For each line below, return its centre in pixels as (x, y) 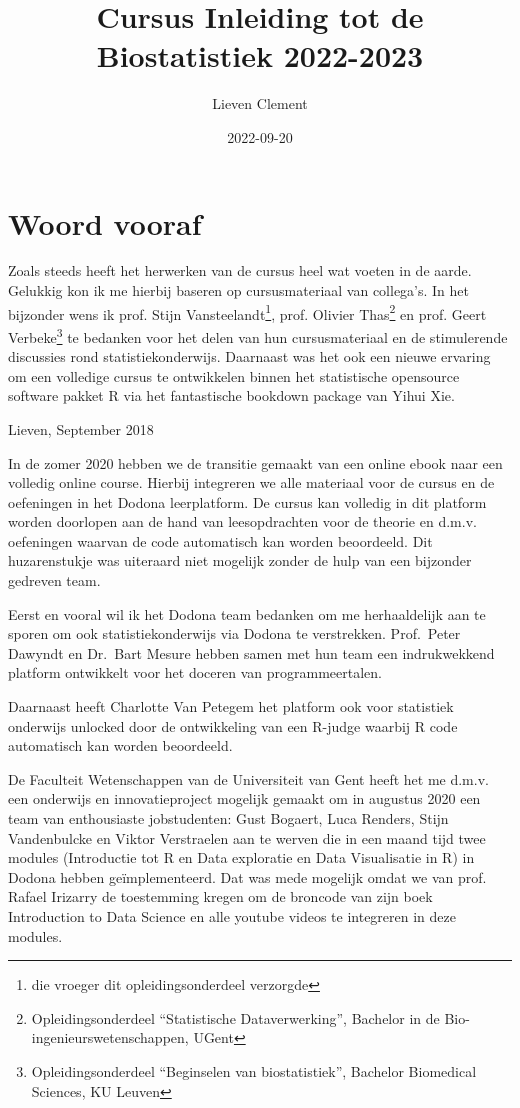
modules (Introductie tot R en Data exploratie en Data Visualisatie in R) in (241, 857)
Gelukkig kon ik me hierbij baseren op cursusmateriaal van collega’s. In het (239, 290)
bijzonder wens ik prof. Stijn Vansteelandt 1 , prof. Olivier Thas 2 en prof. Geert (247, 312)
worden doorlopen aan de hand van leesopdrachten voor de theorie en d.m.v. (242, 521)
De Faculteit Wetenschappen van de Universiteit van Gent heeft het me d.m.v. (248, 778)
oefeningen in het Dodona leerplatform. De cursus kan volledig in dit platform (247, 501)
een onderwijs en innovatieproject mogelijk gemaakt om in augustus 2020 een (244, 798)
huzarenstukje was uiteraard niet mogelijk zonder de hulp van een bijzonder (240, 560)
